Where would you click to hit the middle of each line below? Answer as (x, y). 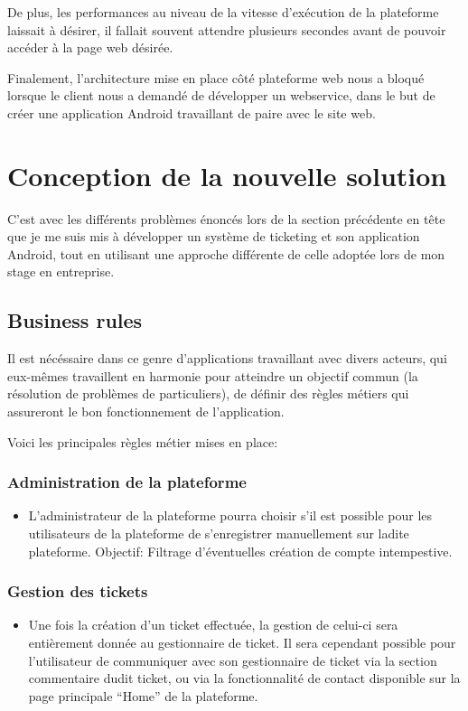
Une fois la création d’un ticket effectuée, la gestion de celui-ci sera (213, 625)
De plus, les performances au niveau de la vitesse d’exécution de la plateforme (223, 12)
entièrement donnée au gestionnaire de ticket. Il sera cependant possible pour (242, 643)
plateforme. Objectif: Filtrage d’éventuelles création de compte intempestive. (240, 551)
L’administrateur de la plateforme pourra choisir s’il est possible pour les (230, 515)
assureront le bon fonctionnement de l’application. (146, 412)
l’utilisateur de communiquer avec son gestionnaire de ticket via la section (233, 660)
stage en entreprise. (61, 271)
